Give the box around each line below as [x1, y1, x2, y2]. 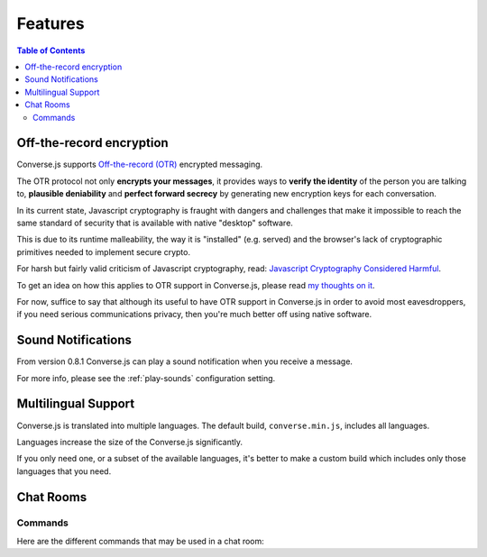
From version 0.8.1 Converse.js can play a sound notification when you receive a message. [16, 356, 354, 367]
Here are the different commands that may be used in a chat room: [16, 535, 265, 546]
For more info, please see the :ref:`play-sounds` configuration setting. [16, 372, 276, 383]
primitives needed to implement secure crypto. [16, 246, 191, 257]
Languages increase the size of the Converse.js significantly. [16, 436, 243, 447]
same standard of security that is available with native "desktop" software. [16, 217, 293, 228]
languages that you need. [16, 465, 112, 477]
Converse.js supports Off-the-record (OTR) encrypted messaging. [16, 159, 263, 170]
